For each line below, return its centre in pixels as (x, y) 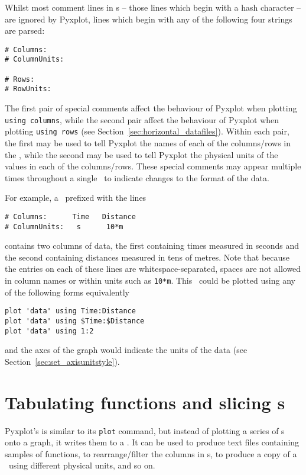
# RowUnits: (28, 89)
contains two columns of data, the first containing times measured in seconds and (152, 245)
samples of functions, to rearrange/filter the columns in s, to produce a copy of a (151, 453)
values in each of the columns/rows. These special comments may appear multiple (153, 166)
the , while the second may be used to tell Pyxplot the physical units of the (141, 154)
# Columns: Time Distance (70, 216)
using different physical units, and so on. (82, 465)
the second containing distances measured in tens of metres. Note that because (147, 257)
